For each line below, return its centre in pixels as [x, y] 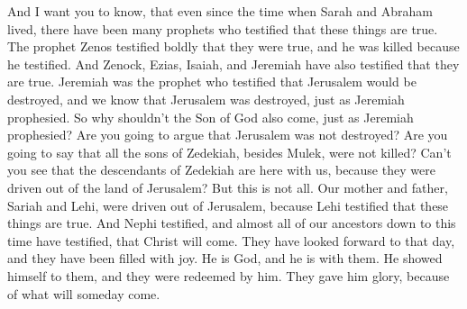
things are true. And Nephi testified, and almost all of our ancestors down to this [232, 223]
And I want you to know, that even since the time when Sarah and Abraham [220, 11]
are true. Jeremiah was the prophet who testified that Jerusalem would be [212, 82]
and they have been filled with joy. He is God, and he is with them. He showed [225, 258]
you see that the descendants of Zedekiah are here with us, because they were [221, 170]
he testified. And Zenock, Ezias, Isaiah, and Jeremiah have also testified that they [233, 64]
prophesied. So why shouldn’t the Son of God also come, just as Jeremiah [211, 117]
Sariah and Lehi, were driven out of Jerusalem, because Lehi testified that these [228, 205]
